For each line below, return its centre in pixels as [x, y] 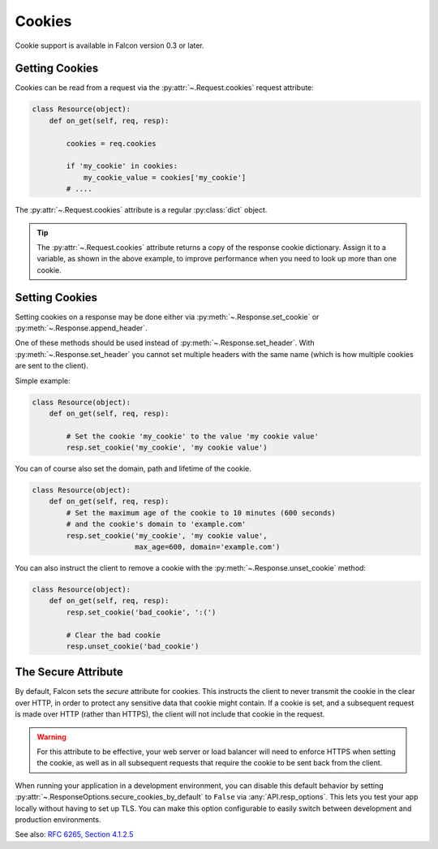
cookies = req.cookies [112, 143]
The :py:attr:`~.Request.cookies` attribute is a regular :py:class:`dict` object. [141, 210]
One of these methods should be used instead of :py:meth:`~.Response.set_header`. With [165, 343]
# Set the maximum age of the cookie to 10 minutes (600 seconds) [201, 513]
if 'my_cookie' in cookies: [122, 166]
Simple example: [43, 381]
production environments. [58, 819]
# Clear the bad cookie [114, 635]
